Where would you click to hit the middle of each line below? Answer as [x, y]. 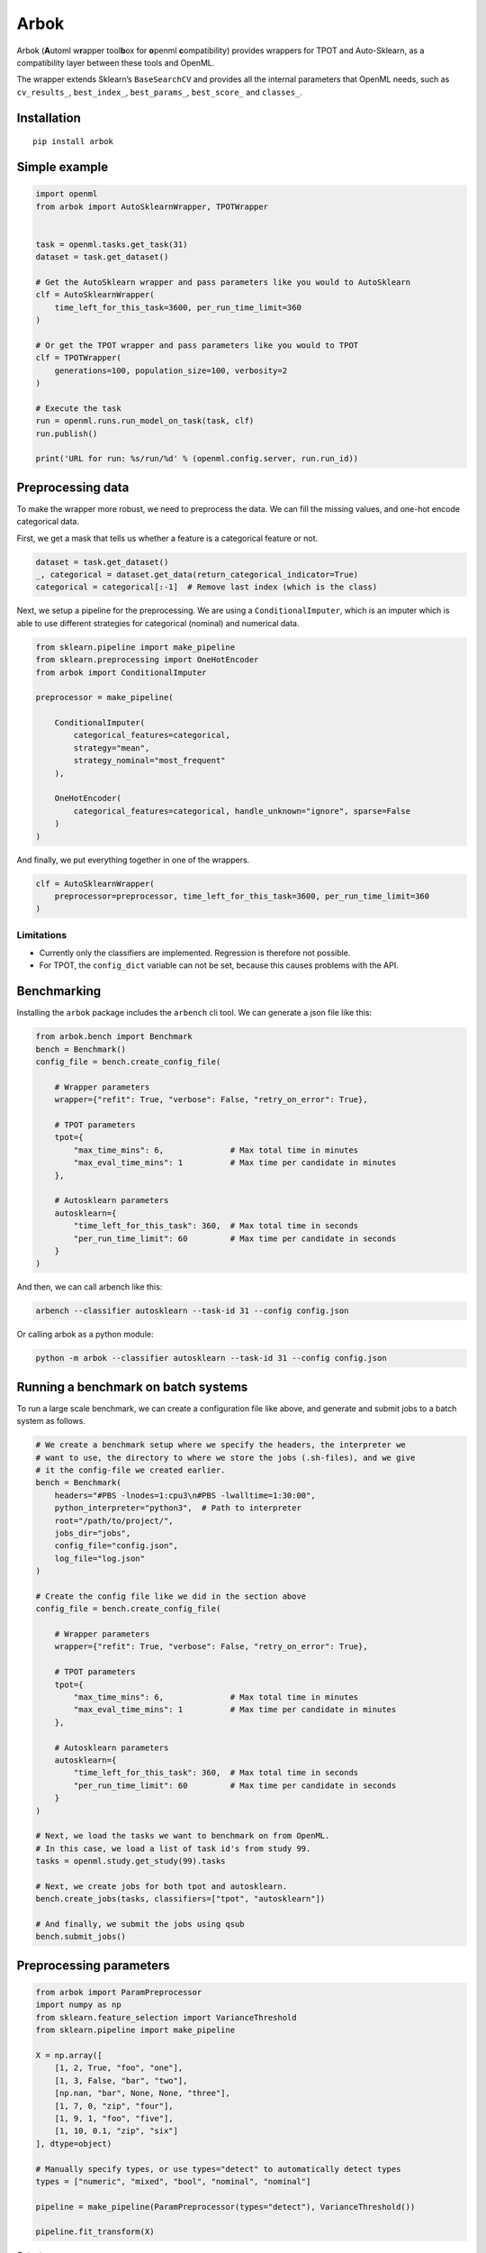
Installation [49, 118]
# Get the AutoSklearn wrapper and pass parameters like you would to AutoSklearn [223, 282]
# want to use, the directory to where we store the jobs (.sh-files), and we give [225, 1457]
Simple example [63, 167]
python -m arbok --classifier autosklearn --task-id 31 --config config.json [211, 1358]
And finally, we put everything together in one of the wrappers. [133, 860]
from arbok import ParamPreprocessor [119, 1993]
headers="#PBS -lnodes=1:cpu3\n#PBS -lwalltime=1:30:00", [185, 1495]
